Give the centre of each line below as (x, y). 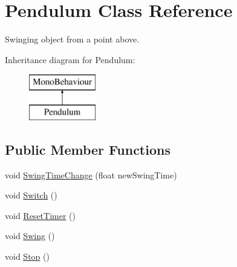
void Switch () (31, 195)
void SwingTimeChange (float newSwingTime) (91, 174)
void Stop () (27, 256)
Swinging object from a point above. (72, 39)
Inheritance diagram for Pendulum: (70, 59)
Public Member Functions (88, 149)
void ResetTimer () (40, 215)
